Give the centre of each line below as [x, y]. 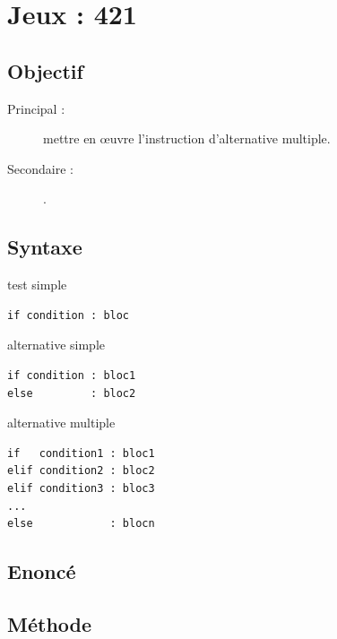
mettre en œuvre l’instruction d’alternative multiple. [187, 138]
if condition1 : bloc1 [81, 453]
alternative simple [56, 345]
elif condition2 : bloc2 [81, 471]
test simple [37, 285]
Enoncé [42, 571]
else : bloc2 [72, 393]
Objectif [45, 70]
